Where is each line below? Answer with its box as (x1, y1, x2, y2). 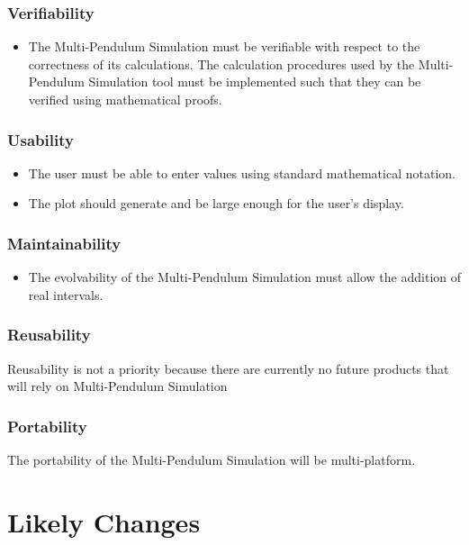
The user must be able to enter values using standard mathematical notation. (28, 163, 455, 182)
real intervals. (28, 285, 104, 304)
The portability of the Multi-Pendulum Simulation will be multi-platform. (7, 450, 416, 469)
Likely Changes (7, 503, 201, 540)
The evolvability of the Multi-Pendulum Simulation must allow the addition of (28, 268, 462, 286)
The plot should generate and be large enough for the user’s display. (28, 194, 404, 213)
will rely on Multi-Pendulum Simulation (7, 377, 228, 395)
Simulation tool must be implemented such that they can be (88, 72, 421, 91)
